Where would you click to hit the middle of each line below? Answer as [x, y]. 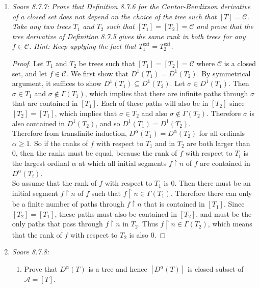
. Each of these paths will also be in [152, 103]
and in [165, 143]
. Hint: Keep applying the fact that [83, 46]
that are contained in [45, 103]
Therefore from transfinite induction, [69, 133]
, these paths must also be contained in [116, 213]
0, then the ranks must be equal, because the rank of [95, 153]
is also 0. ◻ [148, 234]
